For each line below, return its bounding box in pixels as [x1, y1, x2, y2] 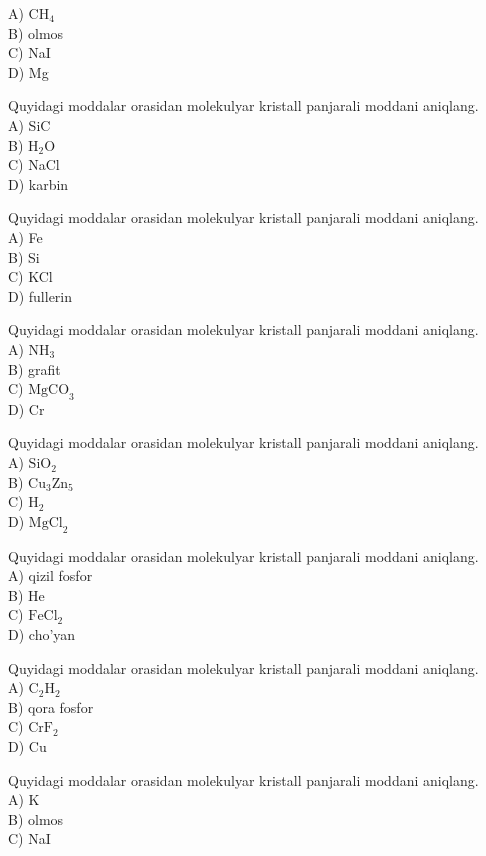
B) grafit [8, 358, 61, 379]
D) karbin [8, 173, 69, 194]
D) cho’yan [8, 624, 76, 645]
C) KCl [8, 266, 53, 287]
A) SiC [8, 114, 51, 135]
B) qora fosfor [8, 696, 94, 717]
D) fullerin [8, 285, 73, 306]
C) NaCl [8, 154, 60, 175]
